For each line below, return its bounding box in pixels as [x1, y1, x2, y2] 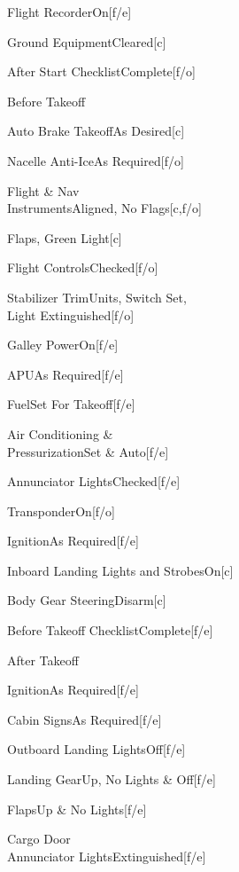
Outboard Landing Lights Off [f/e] [7, 740, 186, 758]
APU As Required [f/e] [7, 365, 124, 383]
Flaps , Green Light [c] [7, 228, 122, 247]
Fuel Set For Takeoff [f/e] [7, 395, 135, 413]
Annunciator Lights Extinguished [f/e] [7, 846, 206, 865]
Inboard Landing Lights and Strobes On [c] [7, 561, 234, 579]
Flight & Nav [7, 181, 80, 200]
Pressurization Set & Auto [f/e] [7, 442, 169, 460]
